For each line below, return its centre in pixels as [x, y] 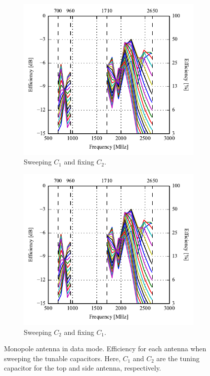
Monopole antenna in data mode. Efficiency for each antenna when [105, 349]
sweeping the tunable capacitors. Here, [62, 358]
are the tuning [178, 358]
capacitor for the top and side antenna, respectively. [83, 368]
